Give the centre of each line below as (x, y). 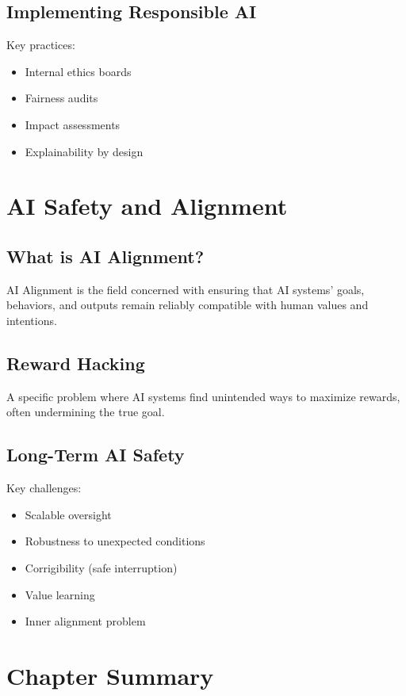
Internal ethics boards (78, 71)
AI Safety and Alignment (147, 206)
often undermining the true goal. (86, 412)
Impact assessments (73, 124)
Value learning (60, 594)
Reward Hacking (76, 363)
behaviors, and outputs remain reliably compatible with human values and (188, 305)
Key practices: (41, 45)
